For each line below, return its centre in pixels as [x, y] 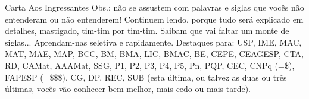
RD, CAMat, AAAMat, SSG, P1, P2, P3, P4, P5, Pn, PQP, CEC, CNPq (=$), [150, 65]
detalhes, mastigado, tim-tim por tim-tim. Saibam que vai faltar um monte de [147, 31]
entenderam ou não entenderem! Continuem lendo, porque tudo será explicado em [154, 19]
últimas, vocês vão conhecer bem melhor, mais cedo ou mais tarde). [128, 89]
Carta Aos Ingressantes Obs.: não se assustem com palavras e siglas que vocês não [154, 7]
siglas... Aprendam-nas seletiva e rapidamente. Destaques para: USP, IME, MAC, [153, 42]
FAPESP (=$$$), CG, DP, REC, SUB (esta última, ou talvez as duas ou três [146, 77]
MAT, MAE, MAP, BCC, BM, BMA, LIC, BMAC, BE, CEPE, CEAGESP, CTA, [154, 54]
